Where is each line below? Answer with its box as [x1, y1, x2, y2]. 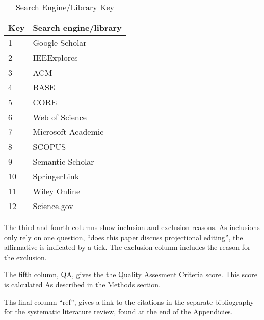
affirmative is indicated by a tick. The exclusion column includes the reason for [4, 242, 251, 253]
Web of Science [33, 111, 87, 123]
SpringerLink [33, 170, 80, 182]
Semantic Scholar [33, 155, 94, 167]
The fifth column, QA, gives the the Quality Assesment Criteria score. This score [4, 269, 257, 280]
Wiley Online [33, 185, 81, 197]
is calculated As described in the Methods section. [4, 279, 161, 289]
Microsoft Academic [33, 126, 104, 138]
